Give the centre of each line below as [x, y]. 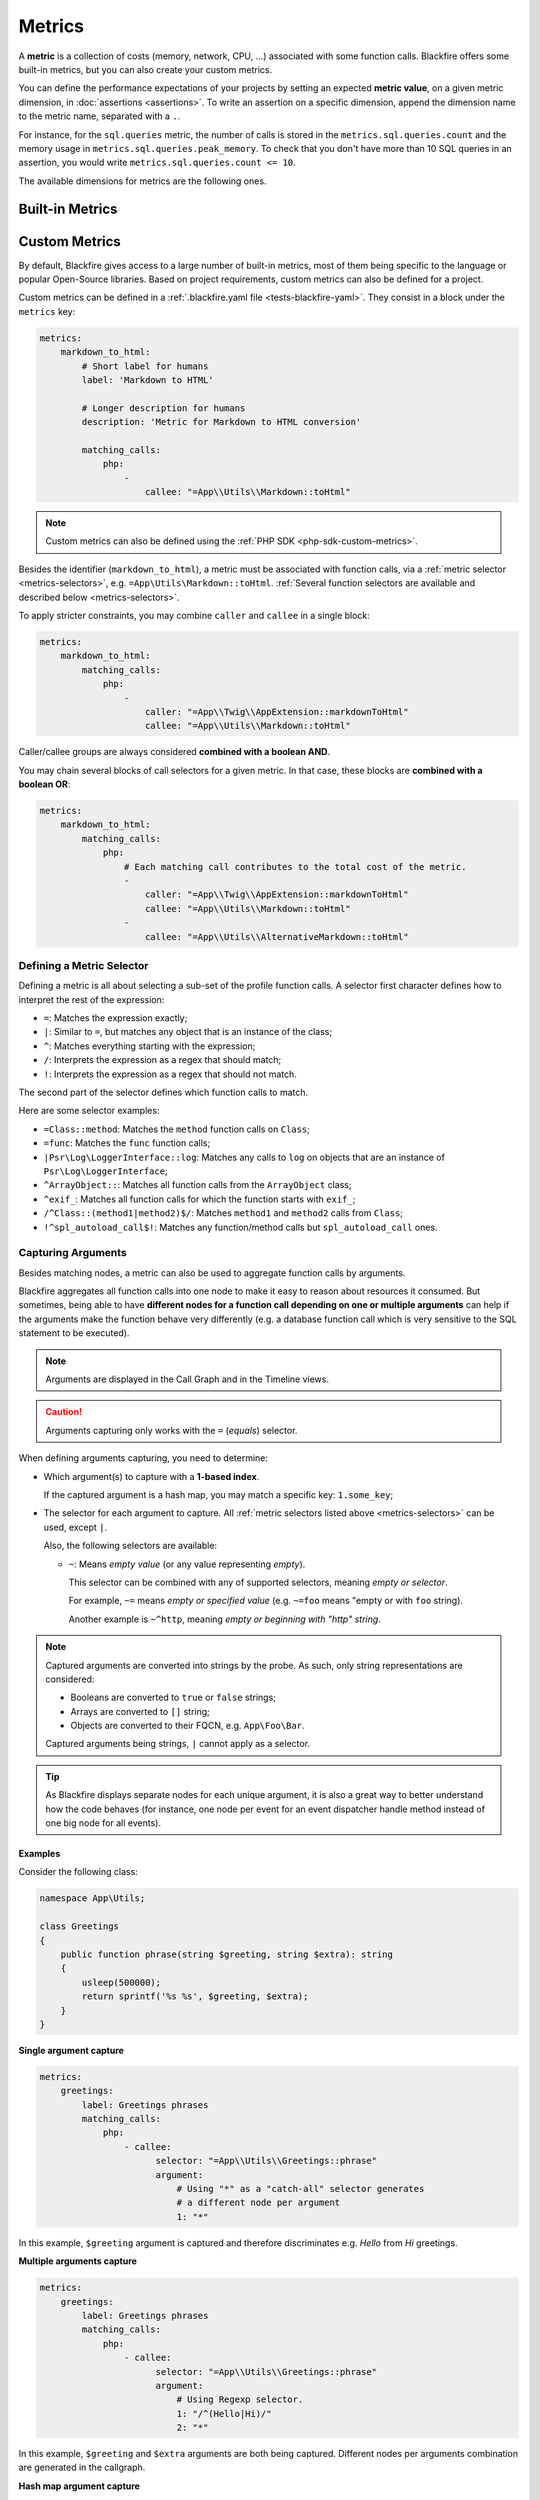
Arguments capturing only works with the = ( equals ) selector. [171, 1430]
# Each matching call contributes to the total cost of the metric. [295, 866]
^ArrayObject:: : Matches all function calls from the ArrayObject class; [197, 1185]
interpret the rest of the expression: [91, 999]
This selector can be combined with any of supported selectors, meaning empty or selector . [258, 1582]
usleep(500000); [121, 1982]
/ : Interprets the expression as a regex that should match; [162, 1060]
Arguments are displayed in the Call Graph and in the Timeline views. [187, 1379]
